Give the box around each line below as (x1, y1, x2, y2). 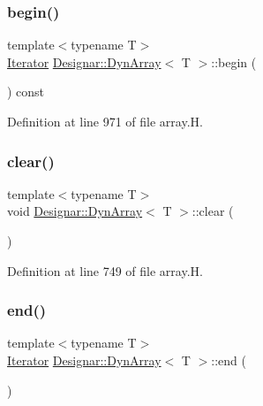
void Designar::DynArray (7, 202, 143, 220)
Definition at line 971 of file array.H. (7, 112, 203, 130)
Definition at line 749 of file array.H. (7, 261, 203, 280)
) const (7, 82, 45, 101)
